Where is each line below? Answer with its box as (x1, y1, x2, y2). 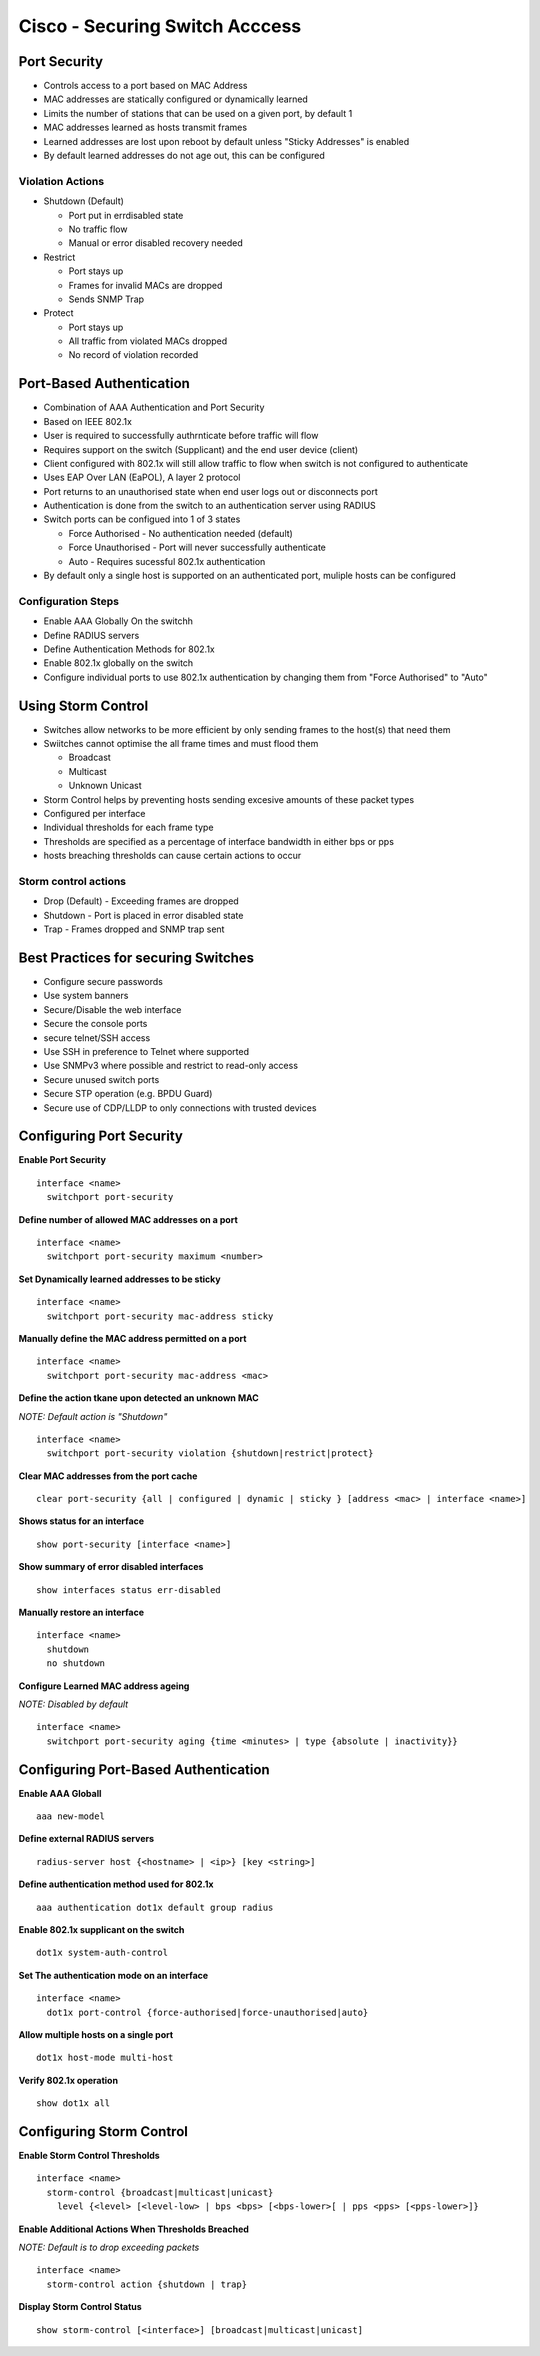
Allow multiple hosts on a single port (18, 2028, 174, 2040)
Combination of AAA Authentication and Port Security (43, 401, 265, 414)
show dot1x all (36, 2098, 111, 2109)
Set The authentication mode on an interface (18, 1969, 209, 1981)
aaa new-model (36, 1811, 105, 1822)
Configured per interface (43, 808, 146, 819)
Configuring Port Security (18, 1128, 184, 1145)
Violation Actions (18, 174, 105, 188)
